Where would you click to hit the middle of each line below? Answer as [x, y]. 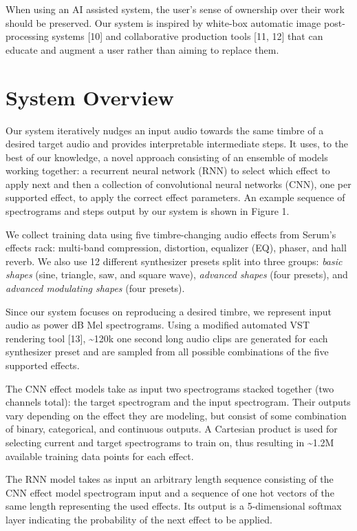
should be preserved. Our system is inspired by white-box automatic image [163, 22]
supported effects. [43, 365]
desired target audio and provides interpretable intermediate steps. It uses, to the [177, 144]
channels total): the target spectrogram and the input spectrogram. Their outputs [178, 402]
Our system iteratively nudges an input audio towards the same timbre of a [165, 130]
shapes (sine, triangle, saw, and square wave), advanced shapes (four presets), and [177, 274]
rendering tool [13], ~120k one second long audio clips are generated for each [167, 338]
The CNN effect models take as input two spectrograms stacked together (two [170, 388]
